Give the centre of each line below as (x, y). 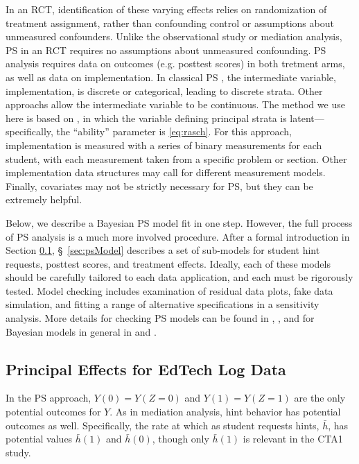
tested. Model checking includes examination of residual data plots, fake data (169, 290)
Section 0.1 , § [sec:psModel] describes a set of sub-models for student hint (163, 250)
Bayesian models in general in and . (81, 331)
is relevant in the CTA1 (293, 439)
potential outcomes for (53, 412)
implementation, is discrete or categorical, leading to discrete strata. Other (164, 91)
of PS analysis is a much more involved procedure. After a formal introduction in (178, 236)
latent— (307, 118)
